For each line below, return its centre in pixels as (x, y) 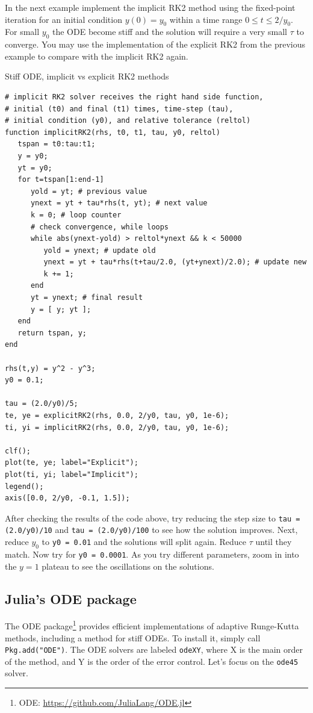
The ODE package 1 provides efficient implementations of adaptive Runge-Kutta (152, 625)
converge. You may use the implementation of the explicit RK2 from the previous (155, 44)
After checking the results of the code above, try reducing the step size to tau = (153, 518)
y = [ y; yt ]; (61, 309)
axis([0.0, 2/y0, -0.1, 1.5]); (67, 498)
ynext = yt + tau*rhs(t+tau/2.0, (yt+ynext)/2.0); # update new (175, 262)
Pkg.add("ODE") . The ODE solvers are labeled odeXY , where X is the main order (154, 649)
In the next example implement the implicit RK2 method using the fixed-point (150, 7)
